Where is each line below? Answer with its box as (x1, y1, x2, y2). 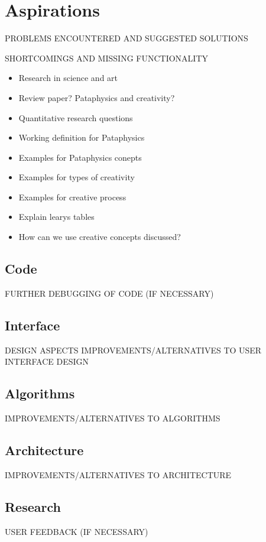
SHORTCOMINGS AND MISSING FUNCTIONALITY (5, 51, 208, 64)
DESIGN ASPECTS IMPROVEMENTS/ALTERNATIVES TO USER (5, 343, 262, 356)
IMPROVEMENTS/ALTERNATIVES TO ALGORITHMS (5, 412, 220, 424)
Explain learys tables (18, 210, 95, 223)
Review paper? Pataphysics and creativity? (18, 91, 175, 103)
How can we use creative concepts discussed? (18, 231, 181, 243)
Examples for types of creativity (18, 171, 135, 183)
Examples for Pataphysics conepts (18, 151, 142, 163)
